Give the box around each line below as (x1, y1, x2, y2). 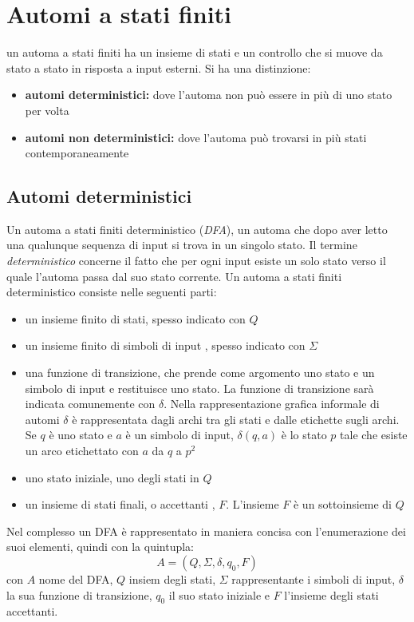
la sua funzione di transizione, (6, 586, 152, 603)
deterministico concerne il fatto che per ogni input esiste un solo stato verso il (6, 252, 386, 269)
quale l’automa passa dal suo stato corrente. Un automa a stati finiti (6, 267, 342, 284)
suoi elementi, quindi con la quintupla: (6, 538, 195, 555)
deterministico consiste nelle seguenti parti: (6, 283, 217, 300)
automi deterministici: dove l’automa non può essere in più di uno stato (25, 86, 392, 103)
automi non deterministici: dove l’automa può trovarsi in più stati (25, 129, 367, 145)
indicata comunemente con (25, 395, 156, 412)
